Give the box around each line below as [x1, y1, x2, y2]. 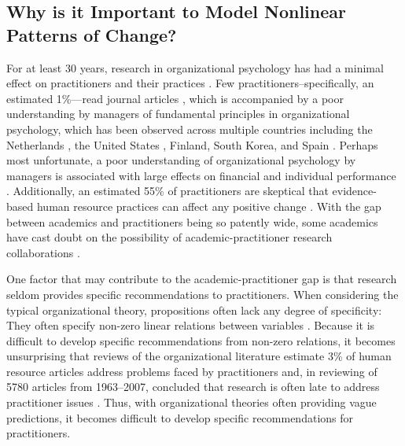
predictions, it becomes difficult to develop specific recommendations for [6, 409, 354, 426]
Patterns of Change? [6, 22, 177, 46]
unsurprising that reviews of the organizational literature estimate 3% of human [6, 348, 392, 364]
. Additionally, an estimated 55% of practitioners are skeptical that [6, 182, 329, 199]
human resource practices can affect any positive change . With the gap [36, 197, 381, 214]
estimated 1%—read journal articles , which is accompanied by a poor [6, 90, 344, 106]
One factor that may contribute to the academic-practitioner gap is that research [6, 271, 397, 287]
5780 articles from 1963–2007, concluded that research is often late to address [6, 378, 380, 395]
